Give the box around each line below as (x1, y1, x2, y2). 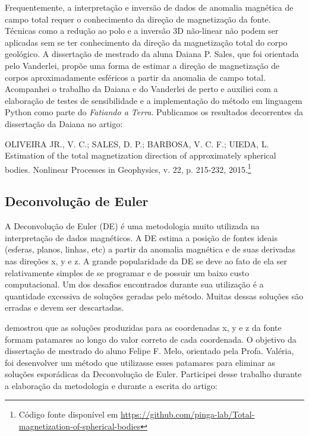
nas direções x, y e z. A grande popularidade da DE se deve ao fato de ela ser (5, 254, 287, 267)
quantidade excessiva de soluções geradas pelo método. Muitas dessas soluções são (5, 289, 304, 302)
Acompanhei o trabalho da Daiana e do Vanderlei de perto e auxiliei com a (5, 83, 278, 95)
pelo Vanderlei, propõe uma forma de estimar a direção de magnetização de (5, 59, 280, 71)
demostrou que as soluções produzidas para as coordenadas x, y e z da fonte (5, 321, 282, 333)
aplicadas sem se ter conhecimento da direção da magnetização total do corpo (5, 36, 288, 48)
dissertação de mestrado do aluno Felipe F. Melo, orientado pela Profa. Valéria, (5, 345, 294, 357)
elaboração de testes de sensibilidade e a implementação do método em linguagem (5, 94, 302, 106)
